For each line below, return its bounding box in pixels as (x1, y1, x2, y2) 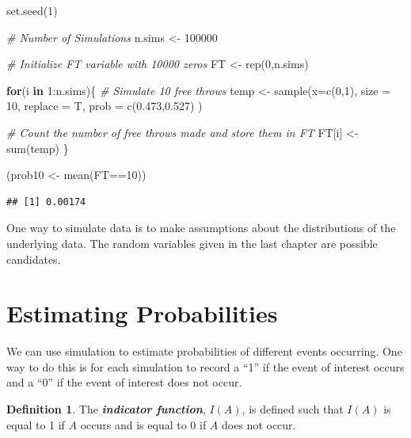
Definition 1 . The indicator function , (6, 401, 206, 417)
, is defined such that (242, 401, 344, 417)
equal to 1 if (6, 416, 65, 432)
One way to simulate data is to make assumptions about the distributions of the (6, 219, 396, 236)
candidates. (6, 250, 61, 267)
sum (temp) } (6, 139, 69, 156)
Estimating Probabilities (6, 297, 278, 329)
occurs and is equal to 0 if (80, 416, 207, 432)
